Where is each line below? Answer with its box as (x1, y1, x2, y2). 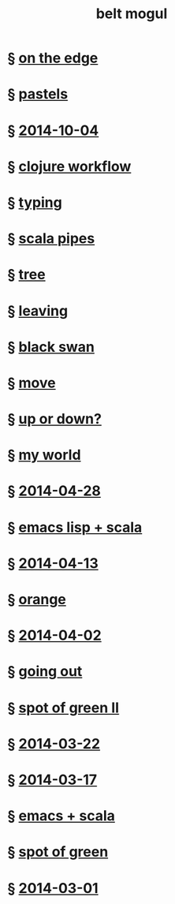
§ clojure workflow (7, 157, 132, 175)
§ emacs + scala (7, 807, 115, 825)
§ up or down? (7, 410, 102, 428)
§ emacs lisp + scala (7, 518, 143, 536)
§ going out (7, 663, 83, 681)
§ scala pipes (7, 230, 95, 248)
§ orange (7, 591, 66, 608)
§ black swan (7, 338, 95, 356)
